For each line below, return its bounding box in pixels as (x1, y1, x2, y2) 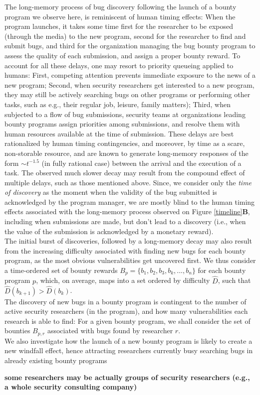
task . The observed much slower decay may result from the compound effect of (4, 167, 245, 178)
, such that (218, 275, 251, 285)
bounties (4, 325, 30, 336)
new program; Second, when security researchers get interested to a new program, (4, 79, 255, 90)
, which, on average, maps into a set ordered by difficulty (36, 275, 210, 285)
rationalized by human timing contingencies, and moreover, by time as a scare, (4, 138, 245, 148)
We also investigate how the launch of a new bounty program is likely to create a (4, 335, 253, 346)
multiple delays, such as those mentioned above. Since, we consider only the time (4, 177, 252, 187)
